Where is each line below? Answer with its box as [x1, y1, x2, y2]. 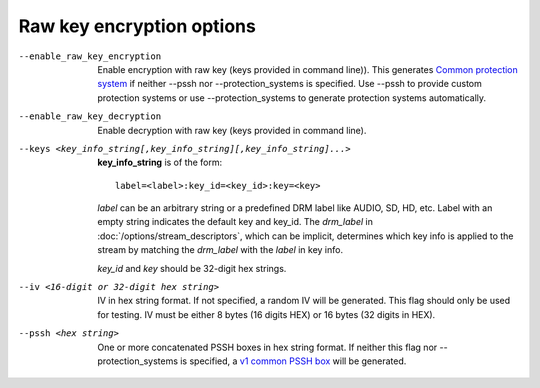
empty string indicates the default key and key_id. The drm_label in [97, 216, 374, 228]
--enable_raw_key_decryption [18, 111, 162, 122]
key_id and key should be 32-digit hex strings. [97, 262, 287, 274]
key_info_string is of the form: [97, 156, 223, 169]
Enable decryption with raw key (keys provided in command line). [97, 124, 367, 136]
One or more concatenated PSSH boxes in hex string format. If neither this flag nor [97, 341, 438, 353]
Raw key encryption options [18, 15, 257, 37]
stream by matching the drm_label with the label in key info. [97, 244, 344, 256]
